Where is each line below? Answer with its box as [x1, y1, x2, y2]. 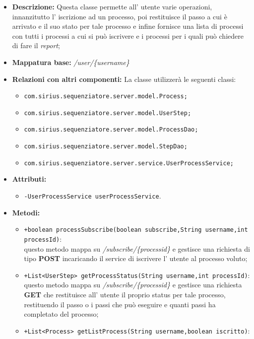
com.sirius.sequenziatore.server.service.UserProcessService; [24, 159, 234, 167]
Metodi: [12, 207, 40, 217]
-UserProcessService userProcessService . [24, 191, 161, 201]
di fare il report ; [12, 40, 60, 51]
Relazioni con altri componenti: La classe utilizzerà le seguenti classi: [12, 73, 236, 84]
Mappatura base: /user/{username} [12, 57, 129, 67]
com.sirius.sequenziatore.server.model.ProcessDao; [24, 126, 198, 134]
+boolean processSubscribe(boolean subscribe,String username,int [24, 226, 248, 234]
